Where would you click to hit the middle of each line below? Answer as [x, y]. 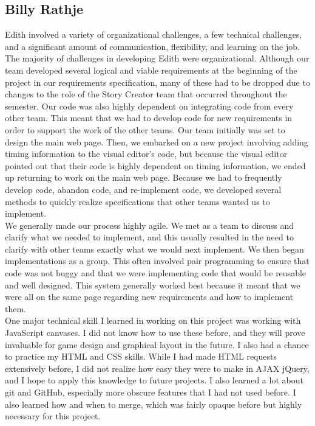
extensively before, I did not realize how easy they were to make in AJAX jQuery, [157, 368]
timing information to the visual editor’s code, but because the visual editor [146, 154]
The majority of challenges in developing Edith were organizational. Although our [157, 58]
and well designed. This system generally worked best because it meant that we [153, 285]
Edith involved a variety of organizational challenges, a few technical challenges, [154, 34]
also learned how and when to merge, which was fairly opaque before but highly [154, 404]
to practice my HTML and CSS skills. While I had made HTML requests [141, 356]
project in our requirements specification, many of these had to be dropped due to [157, 82]
